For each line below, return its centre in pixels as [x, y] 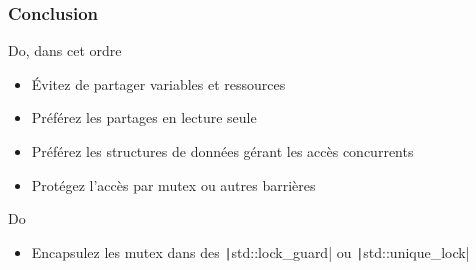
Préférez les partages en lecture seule [144, 117]
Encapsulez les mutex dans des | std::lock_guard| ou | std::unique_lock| [250, 251]
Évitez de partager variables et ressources [158, 83]
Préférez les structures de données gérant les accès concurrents [222, 151]
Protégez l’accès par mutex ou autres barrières [173, 184]
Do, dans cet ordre [65, 50]
